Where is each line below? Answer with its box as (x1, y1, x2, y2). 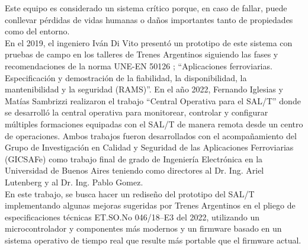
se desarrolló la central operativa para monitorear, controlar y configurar (5, 106, 268, 118)
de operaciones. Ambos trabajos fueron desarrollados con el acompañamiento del (5, 129, 297, 142)
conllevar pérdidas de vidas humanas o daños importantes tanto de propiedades (5, 13, 293, 25)
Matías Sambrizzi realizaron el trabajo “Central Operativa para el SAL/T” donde (5, 94, 301, 107)
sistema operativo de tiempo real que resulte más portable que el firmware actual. (5, 233, 301, 246)
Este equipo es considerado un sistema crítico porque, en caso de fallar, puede (5, 2, 287, 14)
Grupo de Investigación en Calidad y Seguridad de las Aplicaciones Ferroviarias (5, 141, 294, 153)
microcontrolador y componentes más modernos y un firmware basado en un (5, 222, 282, 235)
